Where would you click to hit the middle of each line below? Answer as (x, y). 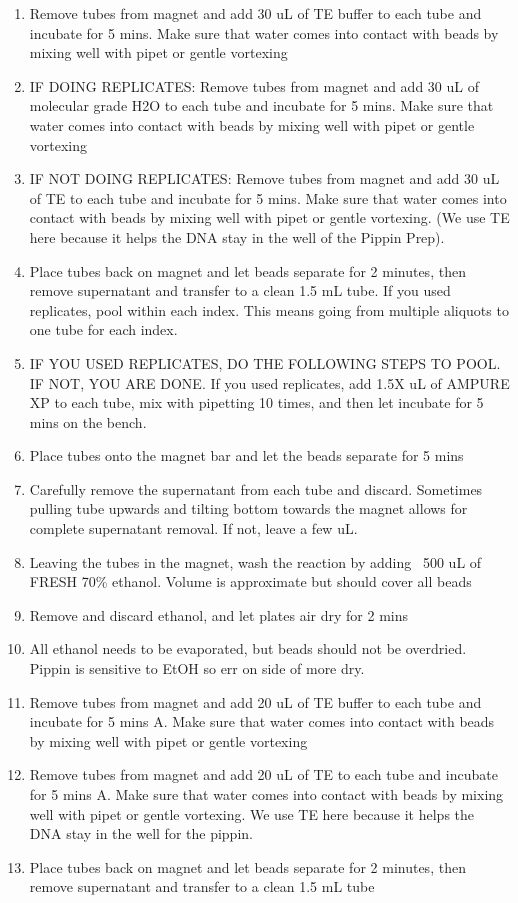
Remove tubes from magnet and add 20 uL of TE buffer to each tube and (255, 701)
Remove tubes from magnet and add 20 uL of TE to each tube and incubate (263, 774)
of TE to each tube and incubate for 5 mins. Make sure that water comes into (268, 197)
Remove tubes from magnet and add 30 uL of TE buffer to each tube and (255, 13)
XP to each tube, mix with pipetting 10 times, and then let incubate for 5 (256, 402)
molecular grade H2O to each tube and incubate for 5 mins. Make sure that (261, 105)
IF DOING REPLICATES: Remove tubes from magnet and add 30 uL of (254, 85)
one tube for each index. (103, 329)
